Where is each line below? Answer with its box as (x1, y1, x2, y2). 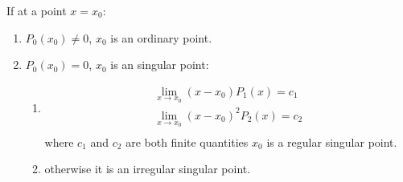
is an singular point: (110, 56, 209, 73)
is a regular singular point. (266, 133, 397, 150)
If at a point (6, 2, 67, 18)
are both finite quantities (125, 133, 249, 150)
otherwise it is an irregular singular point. (44, 160, 251, 177)
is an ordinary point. (110, 29, 212, 46)
